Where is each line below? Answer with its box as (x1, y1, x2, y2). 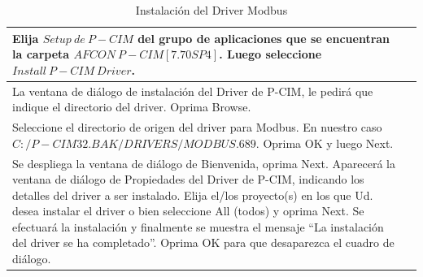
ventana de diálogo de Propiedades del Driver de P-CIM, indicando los (12, 171, 364, 188)
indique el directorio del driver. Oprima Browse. (12, 98, 251, 115)
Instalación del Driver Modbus (135, 2, 288, 18)
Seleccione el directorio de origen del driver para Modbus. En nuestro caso (12, 119, 382, 136)
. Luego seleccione (219, 45, 322, 63)
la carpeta (12, 45, 70, 63)
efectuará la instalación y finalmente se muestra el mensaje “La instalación (12, 218, 384, 235)
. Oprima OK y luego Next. (255, 134, 394, 151)
